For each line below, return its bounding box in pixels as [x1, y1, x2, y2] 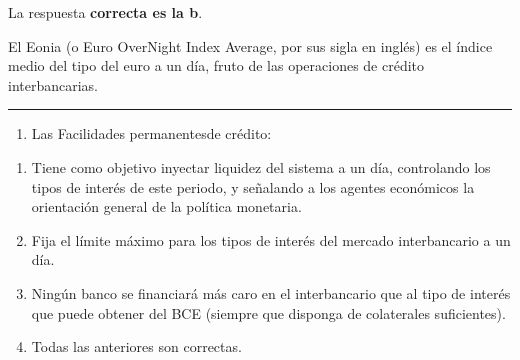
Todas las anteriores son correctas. [31, 336, 242, 357]
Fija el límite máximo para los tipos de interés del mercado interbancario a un [31, 229, 511, 250]
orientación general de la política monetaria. [31, 196, 302, 217]
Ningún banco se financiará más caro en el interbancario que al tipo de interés [31, 282, 511, 303]
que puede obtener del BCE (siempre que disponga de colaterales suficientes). [31, 302, 506, 323]
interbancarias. [8, 74, 99, 95]
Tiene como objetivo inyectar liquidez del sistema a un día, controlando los [31, 156, 491, 177]
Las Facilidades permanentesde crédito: [31, 123, 272, 144]
